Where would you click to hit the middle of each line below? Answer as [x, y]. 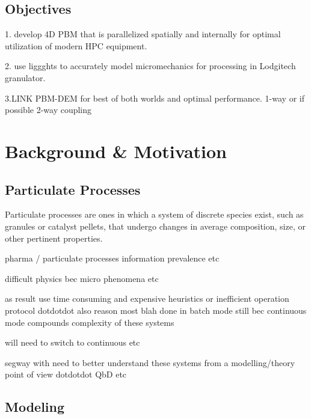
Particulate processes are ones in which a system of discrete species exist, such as [154, 214]
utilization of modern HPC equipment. [76, 45]
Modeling [35, 407]
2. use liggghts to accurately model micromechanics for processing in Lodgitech [150, 66]
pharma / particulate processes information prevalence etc [112, 258]
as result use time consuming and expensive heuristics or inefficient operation [147, 298]
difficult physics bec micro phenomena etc [82, 278]
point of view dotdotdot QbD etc [66, 374]
